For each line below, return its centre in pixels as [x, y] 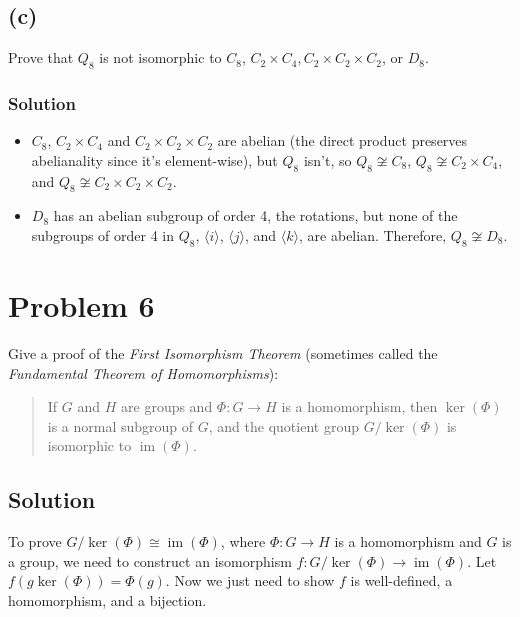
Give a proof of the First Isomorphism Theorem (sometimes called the [223, 352]
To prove [35, 541]
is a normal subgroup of [120, 425]
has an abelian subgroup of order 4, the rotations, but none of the [255, 215]
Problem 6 [81, 304]
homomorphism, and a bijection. [107, 599]
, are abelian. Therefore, [373, 235]
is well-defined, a [401, 580]
